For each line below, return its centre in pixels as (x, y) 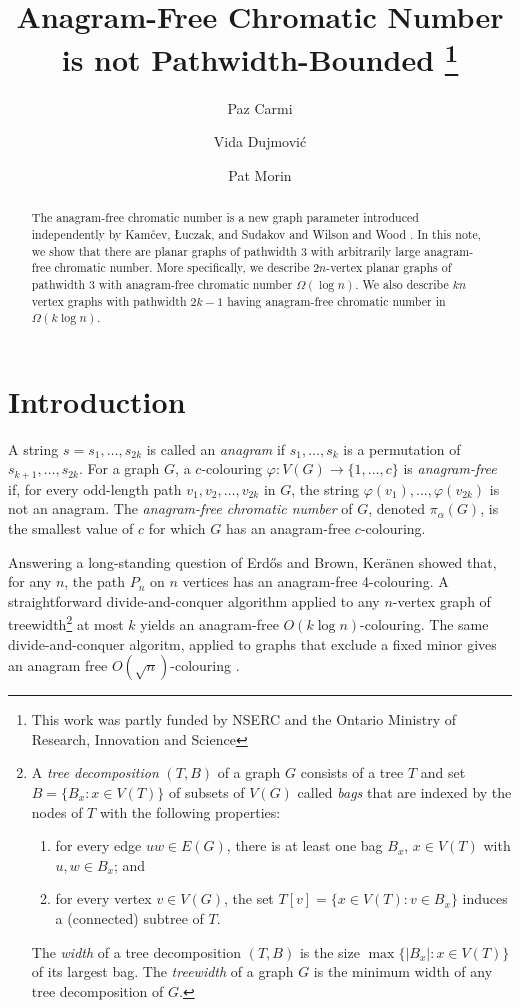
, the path (94, 581)
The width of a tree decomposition (136, 951)
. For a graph (119, 468)
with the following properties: (190, 811)
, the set (248, 898)
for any (30, 581)
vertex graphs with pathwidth (109, 300)
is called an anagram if (216, 448)
